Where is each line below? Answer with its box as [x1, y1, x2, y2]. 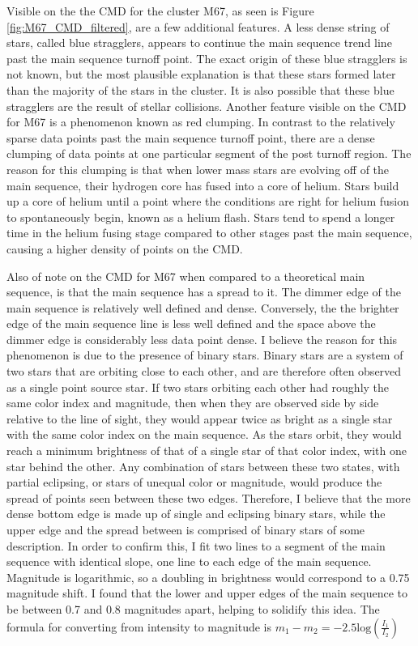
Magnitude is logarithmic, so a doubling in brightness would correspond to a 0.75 [6, 568, 410, 585]
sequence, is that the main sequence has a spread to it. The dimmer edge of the [6, 283, 401, 300]
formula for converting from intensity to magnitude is [6, 618, 271, 635]
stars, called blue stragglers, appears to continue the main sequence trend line [6, 34, 392, 51]
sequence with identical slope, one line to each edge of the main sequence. [6, 553, 372, 570]
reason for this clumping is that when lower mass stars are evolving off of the [6, 160, 390, 177]
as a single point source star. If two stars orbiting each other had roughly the [6, 378, 390, 395]
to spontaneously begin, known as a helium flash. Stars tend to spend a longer [6, 208, 395, 225]
